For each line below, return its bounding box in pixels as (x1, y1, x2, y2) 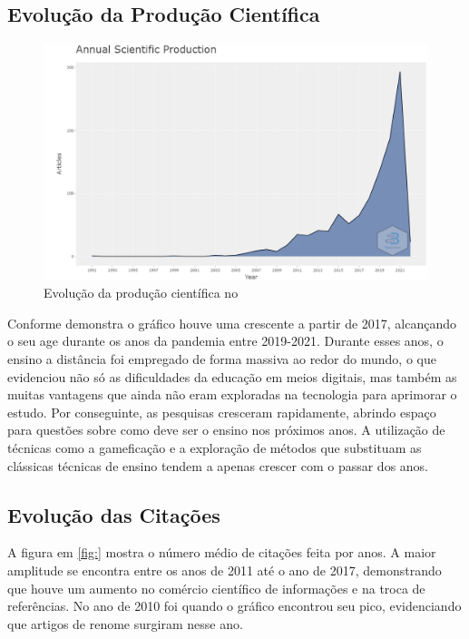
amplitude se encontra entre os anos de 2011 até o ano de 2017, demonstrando (7, 560, 442, 579)
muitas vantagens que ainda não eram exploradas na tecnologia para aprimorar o (7, 385, 457, 404)
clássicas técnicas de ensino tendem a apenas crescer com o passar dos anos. (7, 456, 429, 475)
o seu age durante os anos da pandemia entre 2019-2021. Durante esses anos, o (7, 331, 444, 350)
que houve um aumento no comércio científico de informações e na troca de (7, 578, 425, 597)
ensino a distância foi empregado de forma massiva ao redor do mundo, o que (7, 349, 436, 369)
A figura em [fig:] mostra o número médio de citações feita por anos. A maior (7, 543, 436, 562)
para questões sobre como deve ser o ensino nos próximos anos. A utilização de (7, 420, 445, 439)
